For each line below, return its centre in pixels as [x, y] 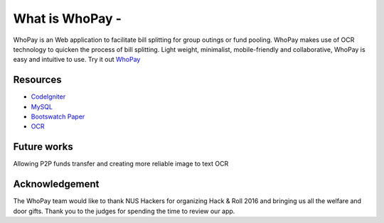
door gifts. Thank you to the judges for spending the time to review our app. [124, 211]
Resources [37, 80]
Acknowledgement [56, 184]
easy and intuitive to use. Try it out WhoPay [77, 60]
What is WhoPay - [68, 18]
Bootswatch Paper [58, 116]
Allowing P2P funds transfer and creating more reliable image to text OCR [121, 164]
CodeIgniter [48, 97]
